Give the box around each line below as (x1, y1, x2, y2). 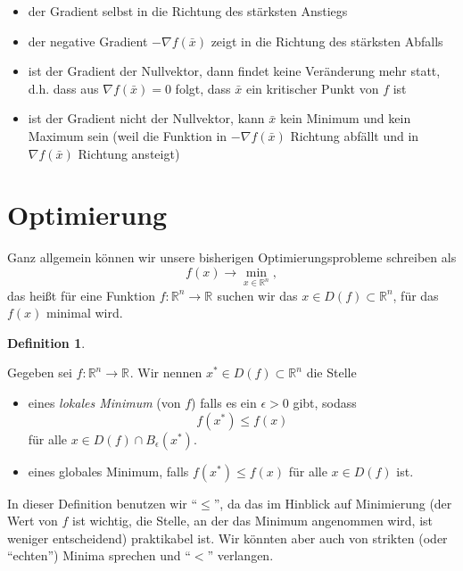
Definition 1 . (7, 333, 86, 352)
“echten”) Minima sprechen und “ (7, 546, 191, 565)
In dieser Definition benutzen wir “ (7, 493, 198, 512)
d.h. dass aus (28, 79, 99, 97)
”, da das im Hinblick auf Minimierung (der (213, 493, 452, 512)
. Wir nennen (129, 363, 203, 382)
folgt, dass (175, 79, 231, 97)
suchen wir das (217, 285, 298, 304)
